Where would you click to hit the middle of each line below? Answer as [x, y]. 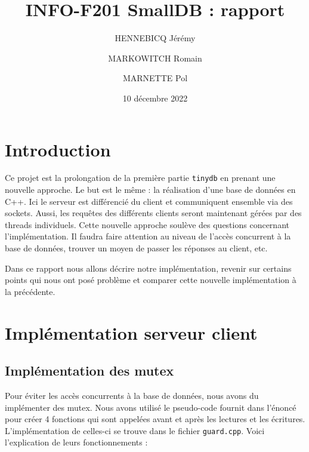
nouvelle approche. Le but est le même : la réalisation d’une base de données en [150, 190]
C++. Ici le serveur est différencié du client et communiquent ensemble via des [149, 201]
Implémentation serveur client [131, 332]
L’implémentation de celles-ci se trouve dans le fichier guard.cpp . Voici [135, 430]
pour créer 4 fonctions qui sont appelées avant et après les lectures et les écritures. [155, 419]
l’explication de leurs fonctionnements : [76, 442]
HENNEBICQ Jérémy [155, 38]
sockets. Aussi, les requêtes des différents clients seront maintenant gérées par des [153, 213]
